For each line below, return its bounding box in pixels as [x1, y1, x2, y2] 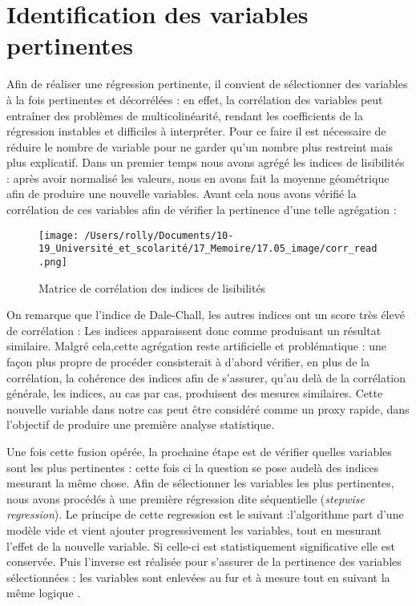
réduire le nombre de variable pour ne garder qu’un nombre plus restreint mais [6, 138, 394, 155]
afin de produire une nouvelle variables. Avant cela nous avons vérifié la [6, 185, 357, 202]
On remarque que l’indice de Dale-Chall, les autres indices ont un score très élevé [6, 306, 405, 323]
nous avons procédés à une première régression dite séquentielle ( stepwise [6, 490, 366, 507]
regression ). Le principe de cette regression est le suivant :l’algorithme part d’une [6, 506, 404, 523]
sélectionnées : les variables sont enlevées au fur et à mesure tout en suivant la [6, 568, 390, 585]
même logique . [6, 584, 81, 601]
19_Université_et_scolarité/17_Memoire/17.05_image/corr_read [38, 243, 378, 255]
